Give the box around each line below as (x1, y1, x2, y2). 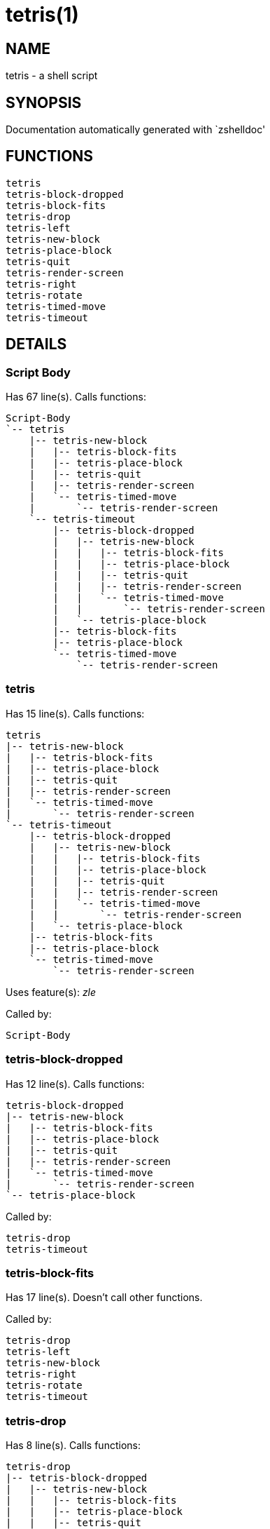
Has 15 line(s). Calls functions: (6, 707, 145, 720)
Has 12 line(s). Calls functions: (6, 1077, 145, 1090)
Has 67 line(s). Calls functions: (6, 391, 146, 403)
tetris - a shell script (6, 69, 98, 82)
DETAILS (6, 335, 67, 353)
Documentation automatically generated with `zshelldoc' (6, 123, 266, 136)
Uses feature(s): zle (6, 985, 97, 998)
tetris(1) (6, 3, 79, 27)
